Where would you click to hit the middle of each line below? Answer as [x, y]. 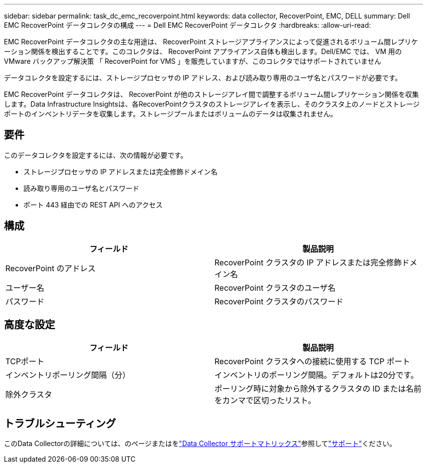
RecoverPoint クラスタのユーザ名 [275, 288]
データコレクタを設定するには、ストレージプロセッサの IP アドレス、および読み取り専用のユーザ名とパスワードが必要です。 [203, 78]
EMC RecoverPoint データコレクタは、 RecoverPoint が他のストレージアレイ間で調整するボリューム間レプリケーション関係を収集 [212, 94]
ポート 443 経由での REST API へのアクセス [93, 205]
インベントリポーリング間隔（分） [68, 375]
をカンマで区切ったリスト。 [265, 400]
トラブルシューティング [60, 423]
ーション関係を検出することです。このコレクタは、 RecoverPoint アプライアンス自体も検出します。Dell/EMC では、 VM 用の [203, 51]
